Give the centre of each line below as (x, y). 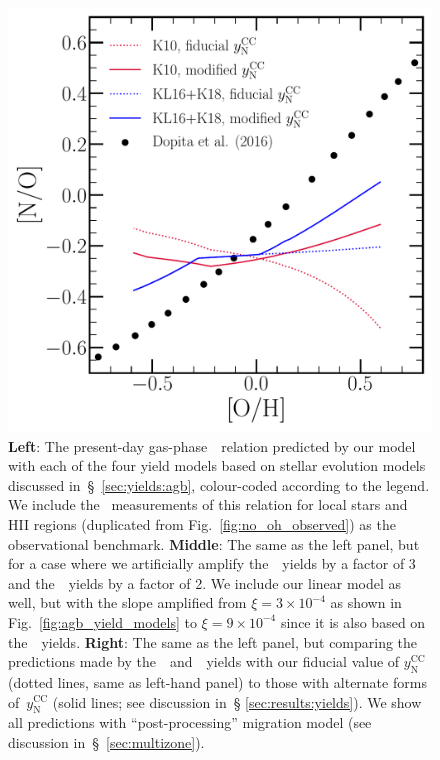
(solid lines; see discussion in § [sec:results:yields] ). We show (237, 701)
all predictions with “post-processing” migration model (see (190, 722)
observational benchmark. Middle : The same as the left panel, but (214, 543)
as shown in (366, 602)
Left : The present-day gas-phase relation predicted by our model (212, 445)
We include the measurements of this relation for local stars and (208, 504)
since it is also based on (353, 621)
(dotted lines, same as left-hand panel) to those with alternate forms (217, 681)
